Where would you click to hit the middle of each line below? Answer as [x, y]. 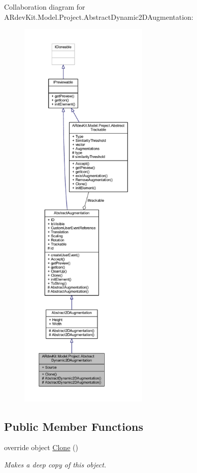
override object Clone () [41, 447]
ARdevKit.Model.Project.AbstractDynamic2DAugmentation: [99, 17]
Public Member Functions [74, 426]
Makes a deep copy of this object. [55, 464]
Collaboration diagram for [45, 7]
